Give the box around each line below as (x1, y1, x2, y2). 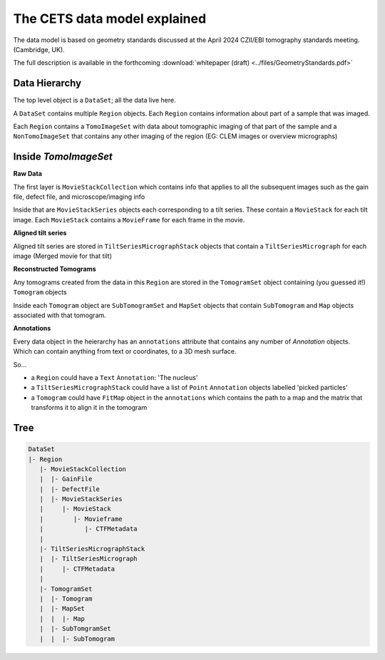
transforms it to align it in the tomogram (31, 403, 148, 412)
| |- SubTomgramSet (39, 624, 112, 633)
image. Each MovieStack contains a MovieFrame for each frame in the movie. (13, 215, 245, 224)
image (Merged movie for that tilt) (13, 252, 113, 260)
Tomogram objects (13, 288, 67, 297)
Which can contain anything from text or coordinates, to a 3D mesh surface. (13, 347, 237, 356)
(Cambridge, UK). (13, 45, 66, 53)
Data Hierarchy (13, 77, 82, 89)
